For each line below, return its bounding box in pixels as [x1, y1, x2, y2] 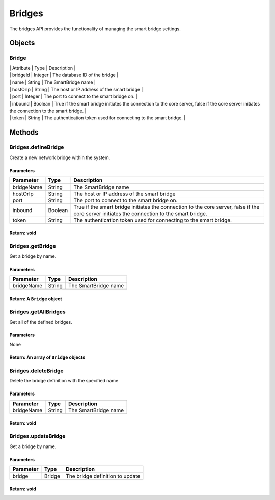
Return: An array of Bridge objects [9, 354, 86, 360]
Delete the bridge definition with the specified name [9, 378, 119, 384]
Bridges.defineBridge [9, 144, 64, 151]
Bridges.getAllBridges [9, 308, 66, 315]
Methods [9, 128, 39, 137]
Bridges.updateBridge [9, 433, 66, 440]
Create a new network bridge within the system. [9, 154, 111, 161]
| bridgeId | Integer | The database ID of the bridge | [9, 72, 119, 78]
